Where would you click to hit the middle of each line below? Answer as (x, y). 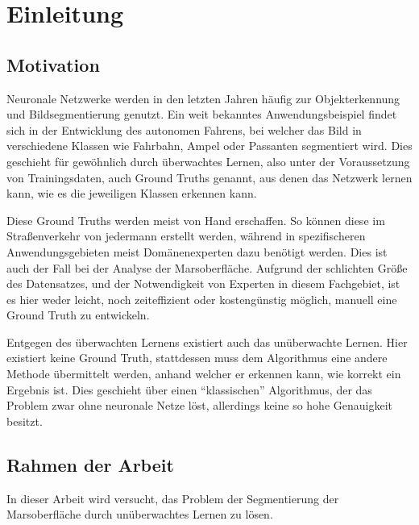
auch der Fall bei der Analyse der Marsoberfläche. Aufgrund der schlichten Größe (207, 267)
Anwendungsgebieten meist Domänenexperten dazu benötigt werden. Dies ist (197, 251)
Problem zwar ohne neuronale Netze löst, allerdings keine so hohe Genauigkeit (199, 405)
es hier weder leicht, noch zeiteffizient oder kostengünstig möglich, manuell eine (202, 299)
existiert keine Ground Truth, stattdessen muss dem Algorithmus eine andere (197, 358)
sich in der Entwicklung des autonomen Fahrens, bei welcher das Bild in (184, 129)
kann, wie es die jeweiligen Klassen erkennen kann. (132, 193)
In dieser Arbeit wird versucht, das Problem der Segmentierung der (173, 498)
